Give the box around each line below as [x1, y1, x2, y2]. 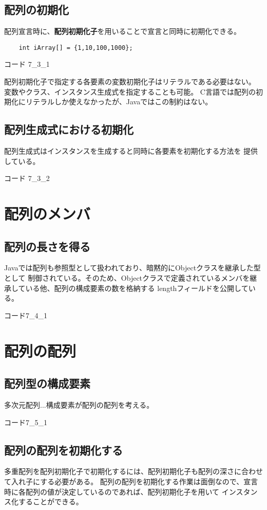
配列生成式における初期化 [4, 121, 133, 137]
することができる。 [18, 496, 83, 507]
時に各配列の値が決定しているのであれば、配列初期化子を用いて [4, 486, 220, 497]
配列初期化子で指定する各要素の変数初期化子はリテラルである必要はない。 [4, 76, 256, 87]
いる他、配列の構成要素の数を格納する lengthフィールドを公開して [25, 282, 249, 293]
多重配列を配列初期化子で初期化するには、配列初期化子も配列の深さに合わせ [4, 466, 263, 477]
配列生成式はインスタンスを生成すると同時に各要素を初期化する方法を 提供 [4, 145, 258, 156]
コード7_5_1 [4, 416, 47, 427]
